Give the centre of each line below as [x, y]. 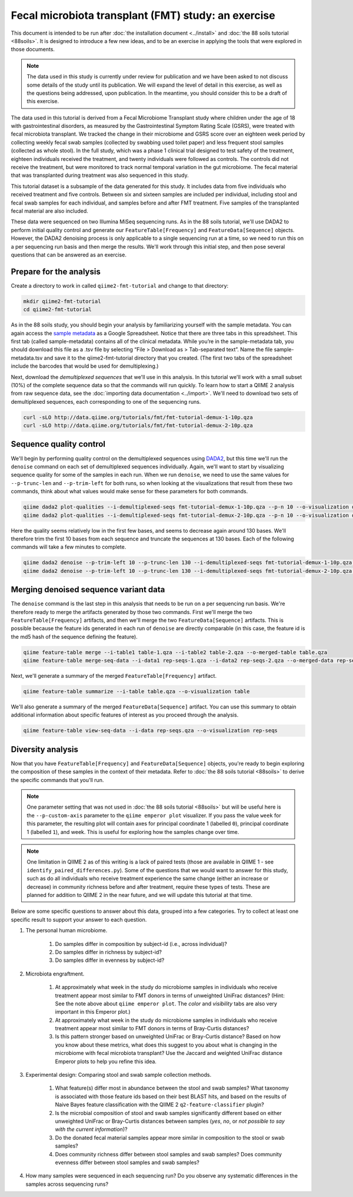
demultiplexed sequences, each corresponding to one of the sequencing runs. [106, 401]
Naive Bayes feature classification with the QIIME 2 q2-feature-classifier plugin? [159, 1104]
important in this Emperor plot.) [93, 1012]
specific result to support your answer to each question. [79, 919]
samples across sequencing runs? [67, 1184]
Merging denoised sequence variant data [88, 590]
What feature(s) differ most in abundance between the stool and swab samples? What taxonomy [172, 1088]
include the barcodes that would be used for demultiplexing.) [85, 366]
